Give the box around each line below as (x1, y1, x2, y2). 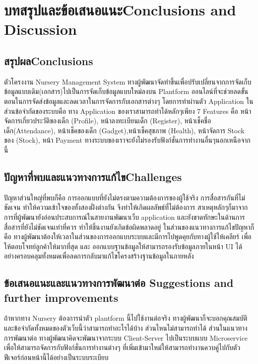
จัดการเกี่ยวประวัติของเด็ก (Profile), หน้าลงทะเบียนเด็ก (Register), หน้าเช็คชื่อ (4, 115, 211, 126)
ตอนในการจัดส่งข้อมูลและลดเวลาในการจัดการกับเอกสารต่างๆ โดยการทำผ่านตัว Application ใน (4, 95, 254, 106)
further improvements (4, 289, 119, 305)
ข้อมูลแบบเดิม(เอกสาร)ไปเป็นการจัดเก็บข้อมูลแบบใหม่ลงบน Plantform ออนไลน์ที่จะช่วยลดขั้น (4, 86, 249, 96)
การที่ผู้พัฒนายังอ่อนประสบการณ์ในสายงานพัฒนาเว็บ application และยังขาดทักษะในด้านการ (4, 211, 245, 222)
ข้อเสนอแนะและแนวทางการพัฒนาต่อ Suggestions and (4, 275, 234, 290)
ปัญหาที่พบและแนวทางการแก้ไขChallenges (4, 169, 182, 184)
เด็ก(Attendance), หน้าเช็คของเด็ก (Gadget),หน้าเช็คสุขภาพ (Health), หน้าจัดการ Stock (4, 125, 245, 135)
